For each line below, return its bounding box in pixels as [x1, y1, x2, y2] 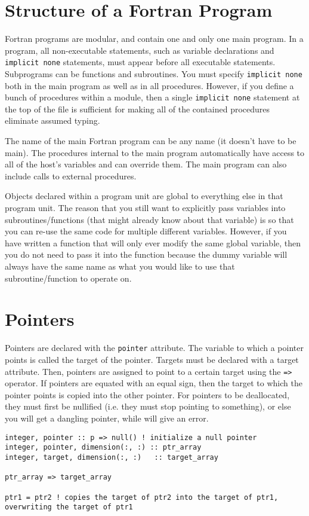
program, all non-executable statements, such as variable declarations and [5, 44, 274, 56]
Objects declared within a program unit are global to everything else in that [5, 190, 283, 202]
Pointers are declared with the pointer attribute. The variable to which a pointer [5, 341, 304, 354]
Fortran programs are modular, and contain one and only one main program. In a [5, 32, 304, 45]
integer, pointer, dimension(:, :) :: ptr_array [5, 443, 202, 452]
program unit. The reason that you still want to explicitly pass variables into [5, 201, 286, 214]
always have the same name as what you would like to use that [5, 260, 235, 272]
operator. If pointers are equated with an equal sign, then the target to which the [5, 377, 302, 389]
